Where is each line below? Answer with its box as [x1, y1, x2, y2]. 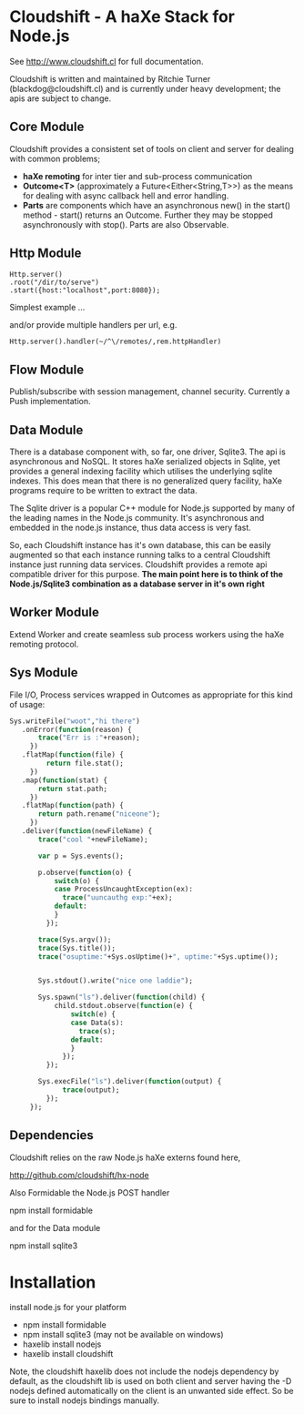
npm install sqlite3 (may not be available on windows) [22, 1329, 225, 1340]
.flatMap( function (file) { [21, 750, 125, 759]
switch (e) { [70, 1010, 117, 1019]
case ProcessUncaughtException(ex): [54, 885, 194, 894]
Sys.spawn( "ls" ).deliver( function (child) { [37, 993, 206, 1003]
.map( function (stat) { [21, 776, 107, 785]
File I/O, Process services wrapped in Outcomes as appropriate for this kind [9, 689, 293, 700]
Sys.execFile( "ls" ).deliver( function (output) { [37, 1077, 222, 1086]
